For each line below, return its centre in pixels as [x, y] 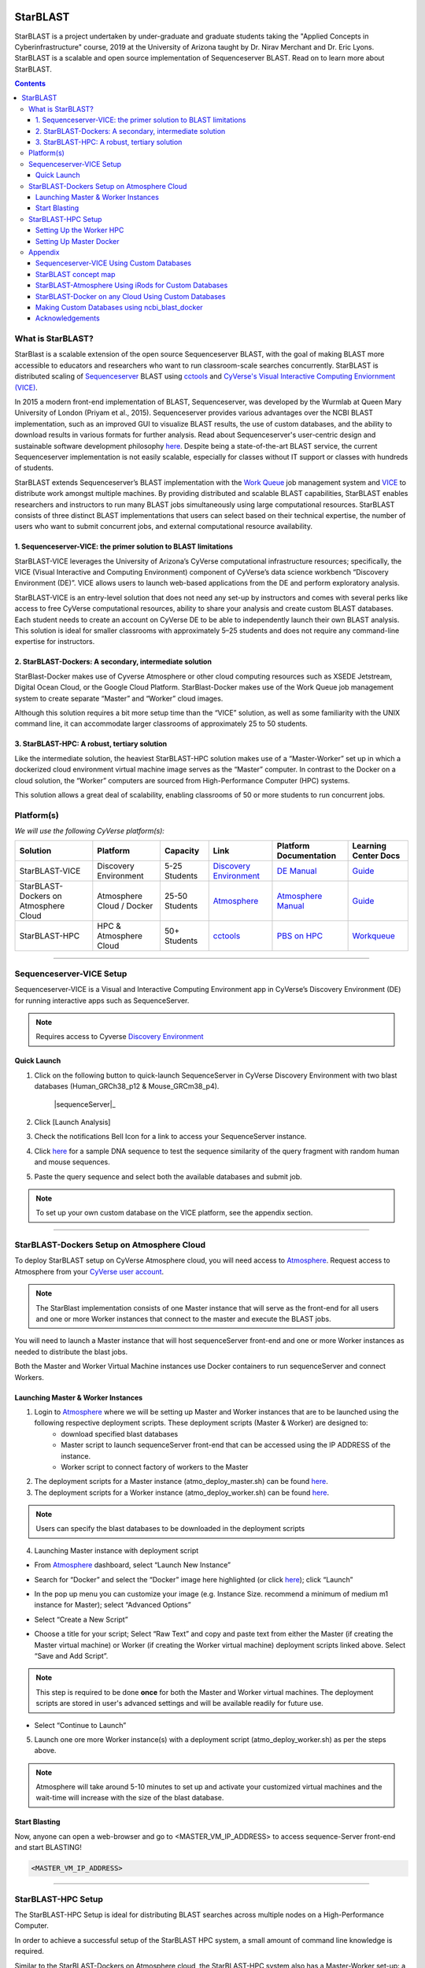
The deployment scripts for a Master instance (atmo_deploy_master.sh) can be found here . [181, 1482]
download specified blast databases [120, 1433]
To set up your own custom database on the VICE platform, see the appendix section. [174, 1213]
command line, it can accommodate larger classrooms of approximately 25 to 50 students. [161, 723]
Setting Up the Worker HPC [80, 230]
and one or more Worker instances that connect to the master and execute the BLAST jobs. [183, 1319]
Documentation [307, 856]
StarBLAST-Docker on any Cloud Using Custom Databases [131, 296]
